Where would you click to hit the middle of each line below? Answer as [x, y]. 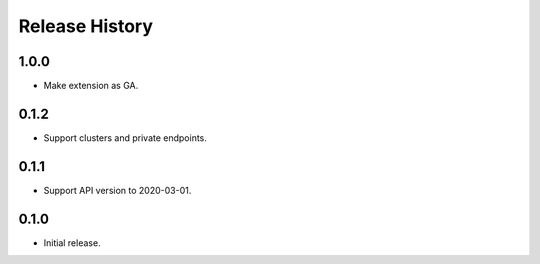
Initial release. [72, 242]
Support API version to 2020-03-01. [117, 190]
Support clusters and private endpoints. [125, 137]
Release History [86, 26]
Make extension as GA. [91, 86]
